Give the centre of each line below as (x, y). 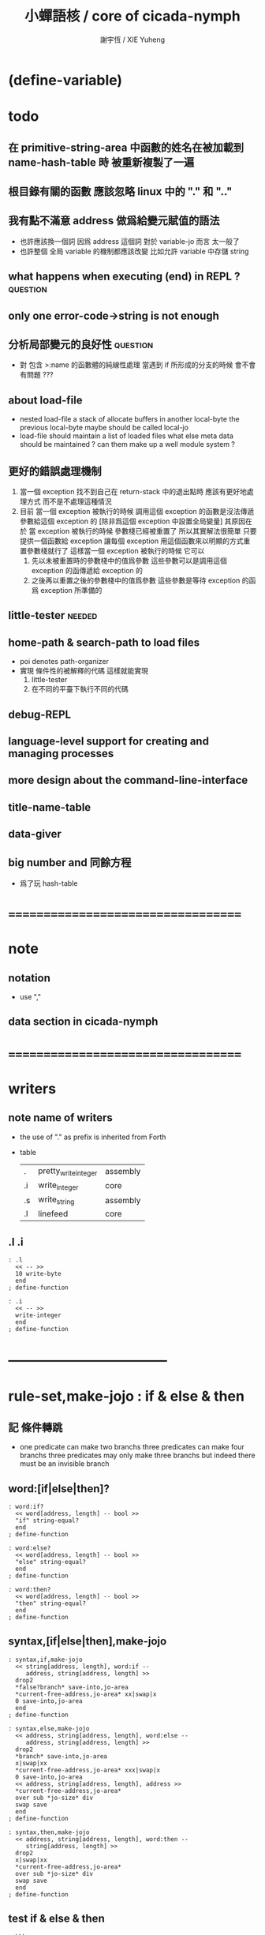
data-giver (35, 834)
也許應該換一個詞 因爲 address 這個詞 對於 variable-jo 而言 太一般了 (130, 241)
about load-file (45, 400)
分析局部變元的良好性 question (81, 344)
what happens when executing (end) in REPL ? (124, 277)
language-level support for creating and (108, 741)
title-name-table (50, 807)
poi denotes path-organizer (64, 662)
